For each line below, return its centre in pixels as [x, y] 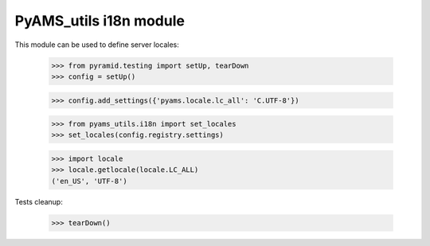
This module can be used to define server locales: [97, 45]
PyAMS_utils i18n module [100, 21]
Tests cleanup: [39, 201]
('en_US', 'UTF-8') [89, 181]
